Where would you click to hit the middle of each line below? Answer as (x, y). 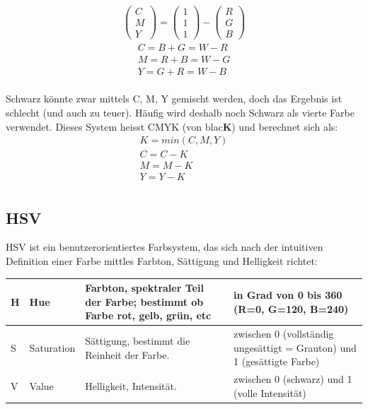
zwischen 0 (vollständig (284, 334)
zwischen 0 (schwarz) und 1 (293, 379)
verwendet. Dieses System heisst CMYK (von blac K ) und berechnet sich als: (172, 126)
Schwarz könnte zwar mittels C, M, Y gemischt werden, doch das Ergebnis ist (174, 99)
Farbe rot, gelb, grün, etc (148, 315)
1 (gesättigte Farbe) (277, 361)
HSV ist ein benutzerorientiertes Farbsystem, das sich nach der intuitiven (165, 247)
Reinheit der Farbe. (127, 354)
